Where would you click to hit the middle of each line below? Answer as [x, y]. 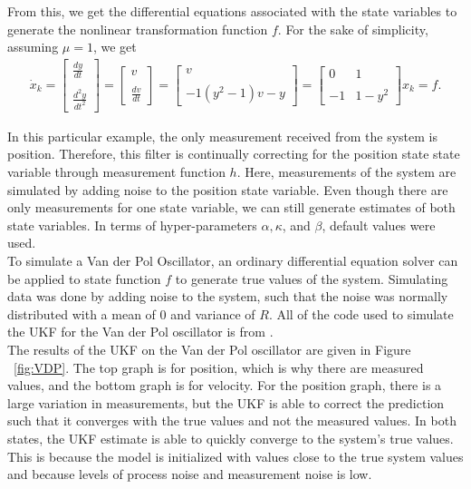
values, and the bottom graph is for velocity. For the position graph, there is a [225, 385]
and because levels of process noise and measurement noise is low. [190, 474]
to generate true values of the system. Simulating [312, 278]
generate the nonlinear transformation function [138, 29]
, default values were [379, 225]
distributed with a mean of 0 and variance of [131, 313]
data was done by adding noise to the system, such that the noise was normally [228, 296]
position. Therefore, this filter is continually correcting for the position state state [234, 154]
